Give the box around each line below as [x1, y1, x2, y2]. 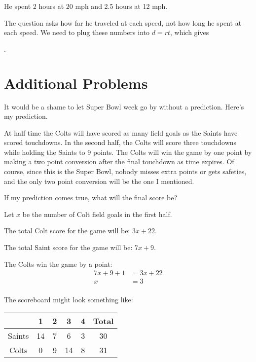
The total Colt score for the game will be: [4, 225, 130, 236]
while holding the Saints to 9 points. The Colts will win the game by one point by [4, 146, 252, 157]
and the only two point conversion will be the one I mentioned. [4, 176, 194, 186]
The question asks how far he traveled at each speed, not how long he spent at [4, 17, 242, 28]
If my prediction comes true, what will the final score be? [4, 192, 178, 203]
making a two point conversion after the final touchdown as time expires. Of [4, 156, 234, 167]
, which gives [170, 27, 209, 37]
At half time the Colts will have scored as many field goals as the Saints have [4, 127, 238, 138]
